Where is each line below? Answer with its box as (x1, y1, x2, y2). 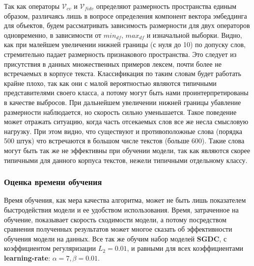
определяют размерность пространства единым (96, 1, 237, 11)
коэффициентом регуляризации (4, 243, 96, 253)
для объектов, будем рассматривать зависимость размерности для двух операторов (4, 20, 250, 30)
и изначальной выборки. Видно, (146, 29, 242, 40)
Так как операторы (4, 1, 60, 11)
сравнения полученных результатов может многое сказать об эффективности (4, 224, 232, 234)
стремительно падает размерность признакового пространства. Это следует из (4, 49, 237, 59)
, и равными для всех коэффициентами (127, 243, 244, 253)
